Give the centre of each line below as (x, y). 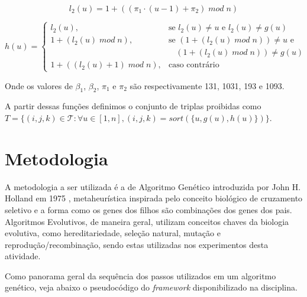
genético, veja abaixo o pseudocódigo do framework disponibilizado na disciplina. (151, 287)
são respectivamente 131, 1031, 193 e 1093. (207, 85)
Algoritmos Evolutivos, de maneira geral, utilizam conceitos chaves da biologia (147, 221)
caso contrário (194, 65)
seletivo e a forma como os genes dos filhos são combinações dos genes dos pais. (148, 209)
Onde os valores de (39, 85)
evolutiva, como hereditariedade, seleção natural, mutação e (113, 233)
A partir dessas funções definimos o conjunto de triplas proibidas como (133, 106)
